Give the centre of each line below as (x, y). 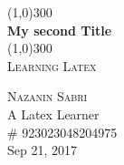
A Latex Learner (53, 113)
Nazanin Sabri (48, 96)
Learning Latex (52, 65)
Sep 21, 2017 (42, 150)
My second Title (60, 30)
